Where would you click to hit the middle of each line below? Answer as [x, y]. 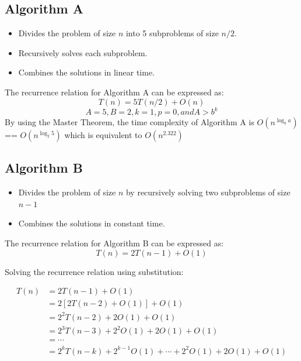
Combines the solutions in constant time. [92, 223]
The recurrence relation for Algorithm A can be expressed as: [114, 92]
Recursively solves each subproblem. [83, 52]
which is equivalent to [103, 135]
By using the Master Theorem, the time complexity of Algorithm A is [129, 122]
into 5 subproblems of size [172, 33]
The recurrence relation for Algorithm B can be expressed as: [114, 243]
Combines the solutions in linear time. [87, 72]
